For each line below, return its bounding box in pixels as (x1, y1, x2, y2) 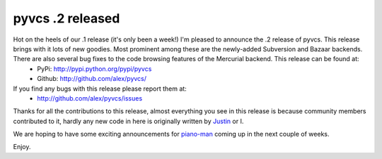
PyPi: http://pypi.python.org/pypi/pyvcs (37, 64, 152, 73)
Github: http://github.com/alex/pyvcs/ (37, 75, 147, 83)
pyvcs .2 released (13, 11, 120, 26)
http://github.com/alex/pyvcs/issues (37, 94, 143, 102)
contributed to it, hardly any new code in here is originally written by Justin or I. (13, 117, 244, 125)
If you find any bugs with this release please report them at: (13, 84, 187, 93)
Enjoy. (13, 143, 31, 151)
